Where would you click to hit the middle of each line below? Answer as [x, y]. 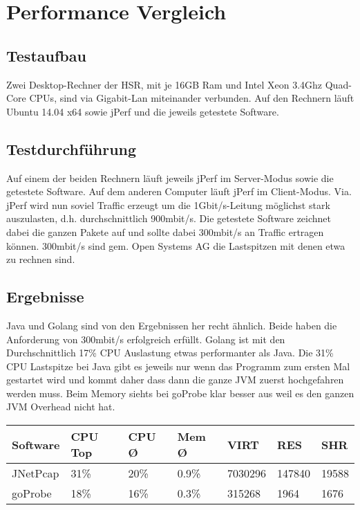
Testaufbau [46, 55]
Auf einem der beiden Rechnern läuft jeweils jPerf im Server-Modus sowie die [170, 177]
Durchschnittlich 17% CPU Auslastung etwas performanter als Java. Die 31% [170, 353]
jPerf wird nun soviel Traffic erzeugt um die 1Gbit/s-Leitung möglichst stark [168, 204]
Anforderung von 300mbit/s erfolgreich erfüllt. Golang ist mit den [146, 339]
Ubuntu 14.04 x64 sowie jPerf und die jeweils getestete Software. [143, 111]
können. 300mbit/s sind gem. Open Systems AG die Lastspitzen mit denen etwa [176, 245]
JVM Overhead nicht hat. [61, 407]
